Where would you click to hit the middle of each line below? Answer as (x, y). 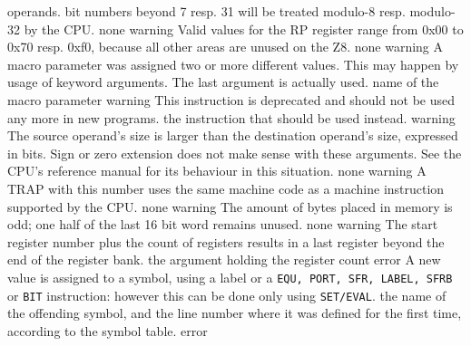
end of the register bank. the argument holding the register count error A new (224, 259)
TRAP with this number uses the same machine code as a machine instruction (226, 188)
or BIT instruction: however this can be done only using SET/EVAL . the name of (227, 295)
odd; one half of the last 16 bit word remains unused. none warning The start (223, 224)
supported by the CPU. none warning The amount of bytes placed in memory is (230, 206)
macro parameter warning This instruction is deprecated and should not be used (231, 99)
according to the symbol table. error (108, 330)
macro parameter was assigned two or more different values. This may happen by (233, 64)
